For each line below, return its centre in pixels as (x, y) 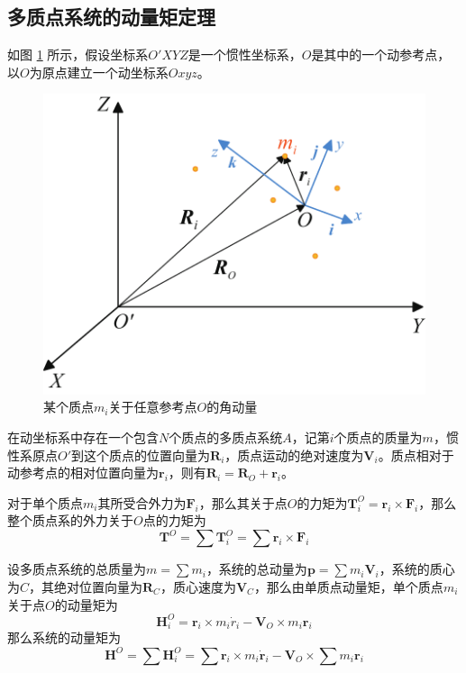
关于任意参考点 (153, 407)
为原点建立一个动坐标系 (99, 72)
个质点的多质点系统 (226, 437)
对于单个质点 (45, 502)
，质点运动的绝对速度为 (294, 455)
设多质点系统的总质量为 (77, 569)
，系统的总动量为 (256, 569)
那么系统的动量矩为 (64, 637)
